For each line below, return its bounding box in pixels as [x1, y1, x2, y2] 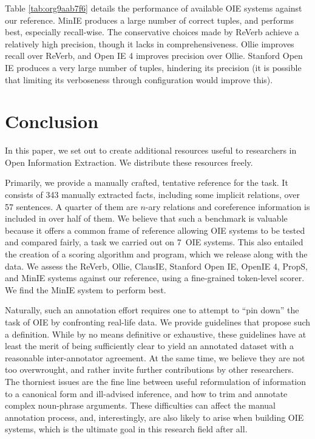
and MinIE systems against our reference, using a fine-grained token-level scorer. [5, 271, 305, 284]
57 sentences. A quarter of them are [5, 200, 138, 213]
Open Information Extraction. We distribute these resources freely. [5, 155, 253, 168]
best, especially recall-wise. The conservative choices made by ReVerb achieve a [5, 26, 299, 38]
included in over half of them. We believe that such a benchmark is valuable [5, 212, 288, 225]
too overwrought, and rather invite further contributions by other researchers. [5, 363, 294, 376]
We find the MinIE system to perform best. [5, 283, 166, 296]
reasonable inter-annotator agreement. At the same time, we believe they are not [5, 351, 305, 364]
